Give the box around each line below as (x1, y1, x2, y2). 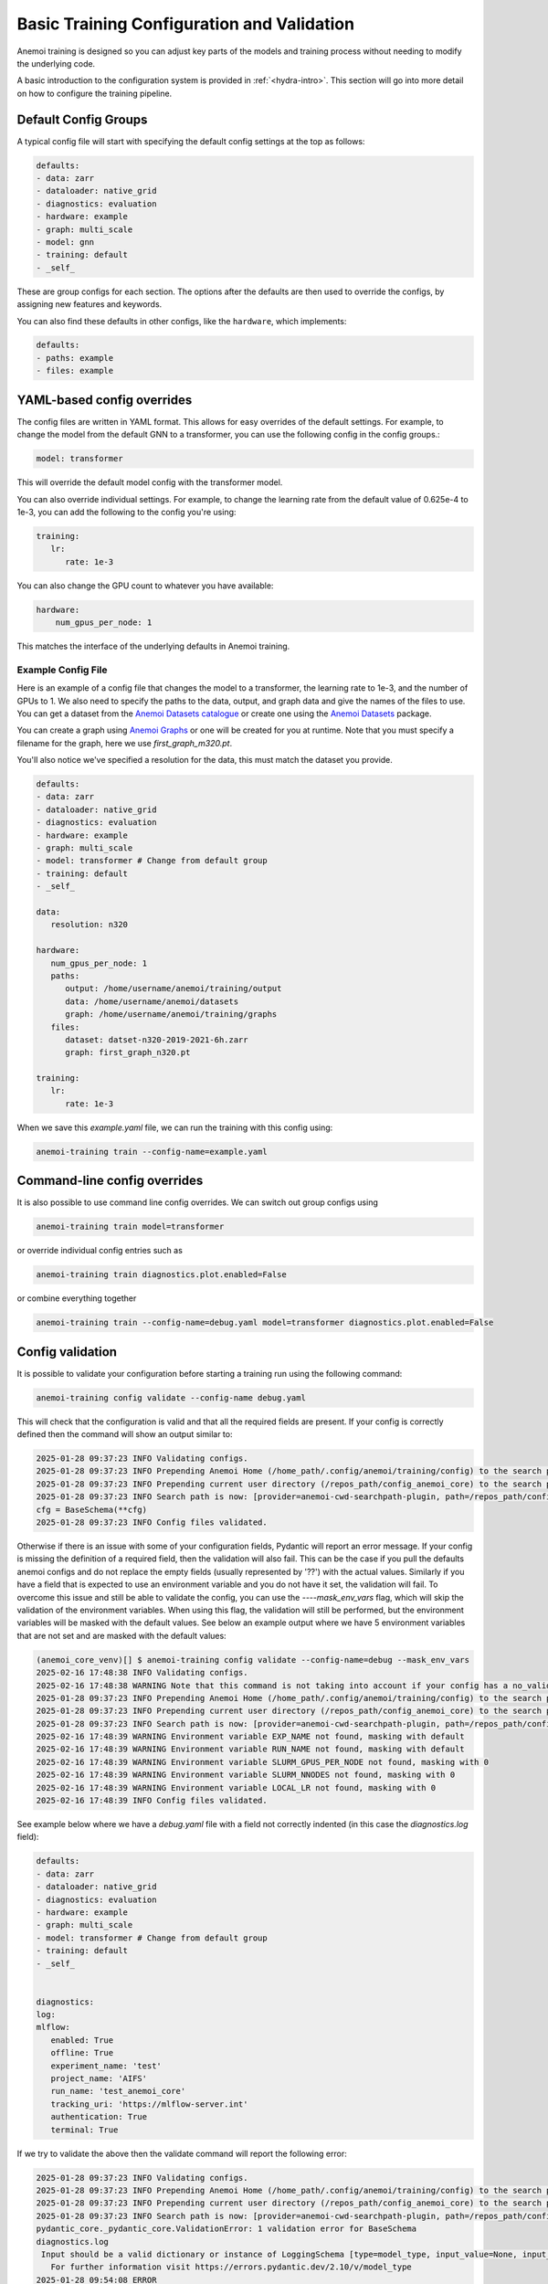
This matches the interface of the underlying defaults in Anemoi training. (16, 640, 290, 652)
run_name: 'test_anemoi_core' (50, 2086, 186, 2097)
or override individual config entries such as (16, 1245, 183, 1256)
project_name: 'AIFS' (50, 2074, 148, 2084)
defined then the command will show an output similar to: (16, 1429, 233, 1440)
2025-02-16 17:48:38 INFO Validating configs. (36, 1667, 248, 1678)
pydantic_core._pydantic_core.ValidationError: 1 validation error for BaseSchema (36, 2224, 417, 2234)
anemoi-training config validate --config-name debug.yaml (36, 1392, 306, 1402)
